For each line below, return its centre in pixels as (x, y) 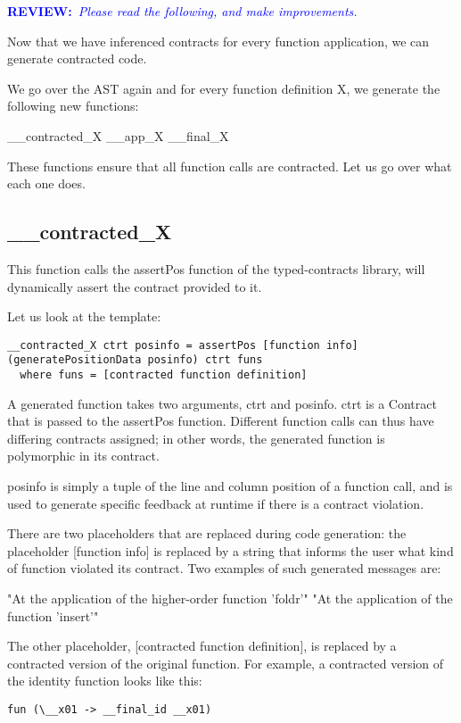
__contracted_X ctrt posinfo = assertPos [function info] (183, 345)
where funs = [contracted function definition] (164, 375)
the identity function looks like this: (105, 681)
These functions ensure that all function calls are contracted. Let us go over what (230, 166)
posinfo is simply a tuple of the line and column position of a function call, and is (230, 486)
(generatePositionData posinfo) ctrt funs (135, 360)
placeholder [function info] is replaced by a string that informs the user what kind (230, 550)
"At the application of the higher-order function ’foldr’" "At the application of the (230, 598)
